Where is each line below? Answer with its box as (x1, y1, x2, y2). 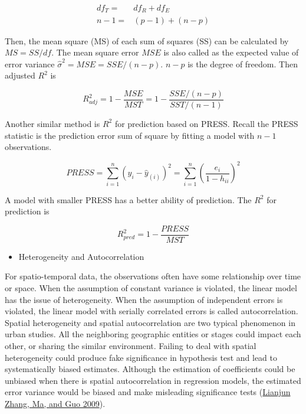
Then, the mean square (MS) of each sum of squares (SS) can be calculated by (5, 34, 289, 47)
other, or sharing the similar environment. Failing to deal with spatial (5, 339, 256, 351)
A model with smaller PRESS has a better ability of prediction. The (5, 193, 252, 206)
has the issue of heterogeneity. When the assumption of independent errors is (5, 293, 283, 305)
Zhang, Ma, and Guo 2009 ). (5, 397, 106, 409)
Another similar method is (5, 117, 100, 129)
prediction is (5, 205, 50, 217)
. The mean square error (51, 46, 139, 58)
